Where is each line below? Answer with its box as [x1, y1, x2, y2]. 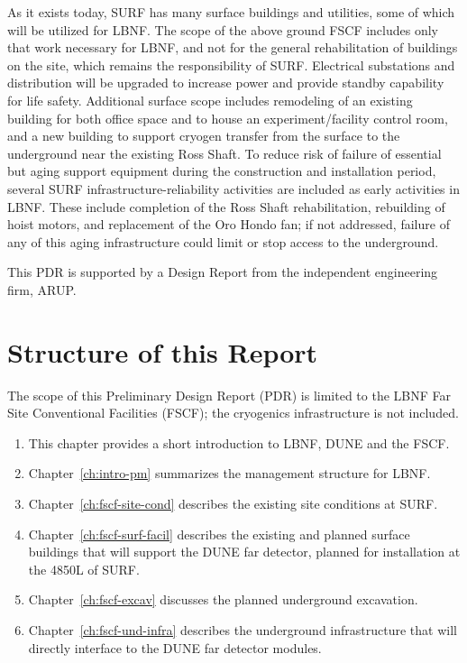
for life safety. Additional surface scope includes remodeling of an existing [7, 90, 413, 109]
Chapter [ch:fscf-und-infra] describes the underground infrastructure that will [28, 620, 457, 639]
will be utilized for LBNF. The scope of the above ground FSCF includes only [7, 20, 439, 39]
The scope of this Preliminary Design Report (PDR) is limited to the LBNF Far [7, 385, 452, 404]
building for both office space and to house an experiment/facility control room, [7, 108, 448, 127]
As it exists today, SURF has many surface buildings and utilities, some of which [7, 3, 455, 21]
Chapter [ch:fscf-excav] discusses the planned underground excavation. [28, 590, 418, 609]
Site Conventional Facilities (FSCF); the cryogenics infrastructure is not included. [7, 403, 459, 422]
